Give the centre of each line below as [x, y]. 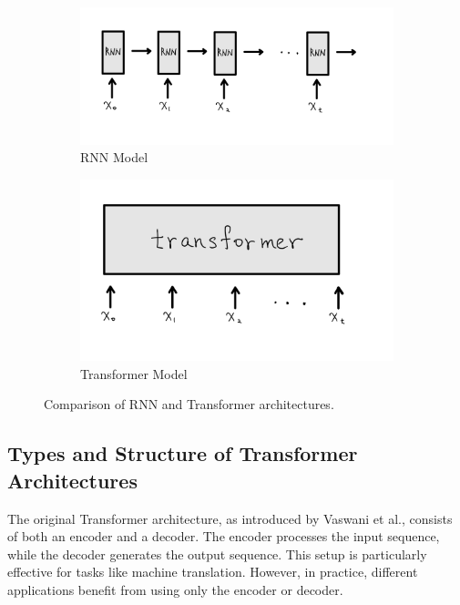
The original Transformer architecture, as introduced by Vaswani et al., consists [230, 518]
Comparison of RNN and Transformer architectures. [189, 404]
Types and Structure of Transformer [183, 453]
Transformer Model [134, 373]
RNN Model [114, 157]
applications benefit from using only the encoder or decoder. [175, 589]
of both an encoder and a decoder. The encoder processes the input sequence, [224, 536]
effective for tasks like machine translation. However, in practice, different [213, 572]
